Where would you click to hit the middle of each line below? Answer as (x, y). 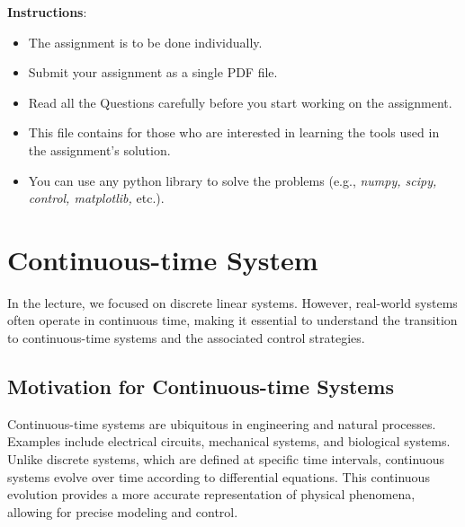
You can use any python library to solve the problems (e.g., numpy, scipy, (232, 180)
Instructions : (47, 12)
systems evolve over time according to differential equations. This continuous (219, 476)
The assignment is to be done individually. (145, 42)
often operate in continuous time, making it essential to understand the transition (232, 320)
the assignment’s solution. (99, 149)
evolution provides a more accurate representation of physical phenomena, (211, 494)
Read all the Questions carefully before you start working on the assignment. (240, 102)
